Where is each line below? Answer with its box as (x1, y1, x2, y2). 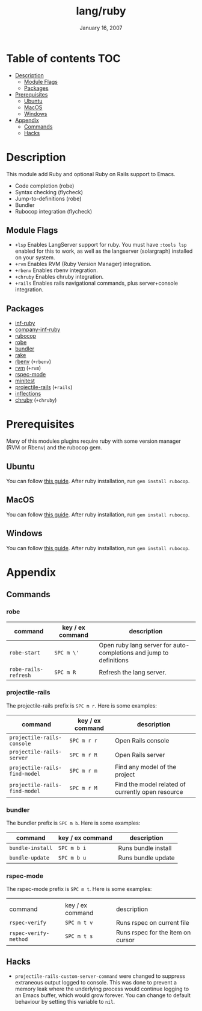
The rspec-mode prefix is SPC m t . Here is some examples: (6, 886, 152, 893)
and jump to (135, 648, 169, 657)
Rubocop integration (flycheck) (14, 208, 93, 215)
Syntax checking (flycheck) (14, 188, 83, 195)
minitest (14, 377, 35, 384)
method (9, 936, 28, 943)
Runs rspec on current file (116, 919, 189, 927)
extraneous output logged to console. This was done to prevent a (14, 979, 177, 986)
